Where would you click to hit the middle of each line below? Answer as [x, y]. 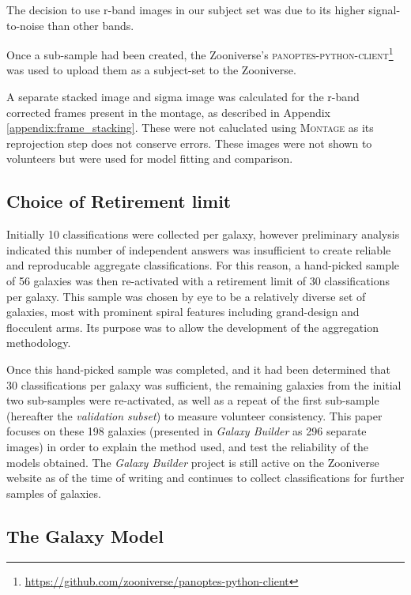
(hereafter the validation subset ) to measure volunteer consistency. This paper [194, 415]
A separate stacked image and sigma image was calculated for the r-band [183, 97]
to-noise [25, 25]
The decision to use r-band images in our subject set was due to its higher [186, 9]
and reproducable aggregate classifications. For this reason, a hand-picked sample [203, 265]
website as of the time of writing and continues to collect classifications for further [205, 478]
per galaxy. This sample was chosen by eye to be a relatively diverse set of [186, 296]
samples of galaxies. [54, 493]
